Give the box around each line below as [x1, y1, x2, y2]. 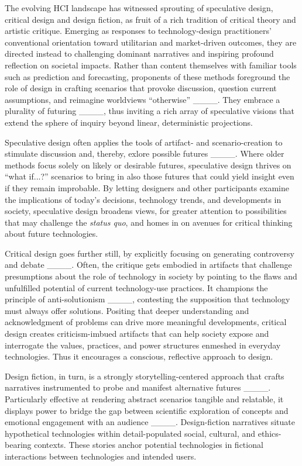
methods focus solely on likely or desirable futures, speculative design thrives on [5, 158, 291, 171]
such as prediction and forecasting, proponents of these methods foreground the [5, 70, 290, 82]
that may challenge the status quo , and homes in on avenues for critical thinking [5, 216, 293, 228]
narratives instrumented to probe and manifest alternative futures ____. [5, 381, 271, 393]
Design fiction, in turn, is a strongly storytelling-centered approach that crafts [5, 370, 284, 382]
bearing [5, 439, 32, 451]
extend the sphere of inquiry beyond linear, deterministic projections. [5, 116, 253, 128]
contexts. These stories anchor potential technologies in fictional [34, 439, 263, 451]
